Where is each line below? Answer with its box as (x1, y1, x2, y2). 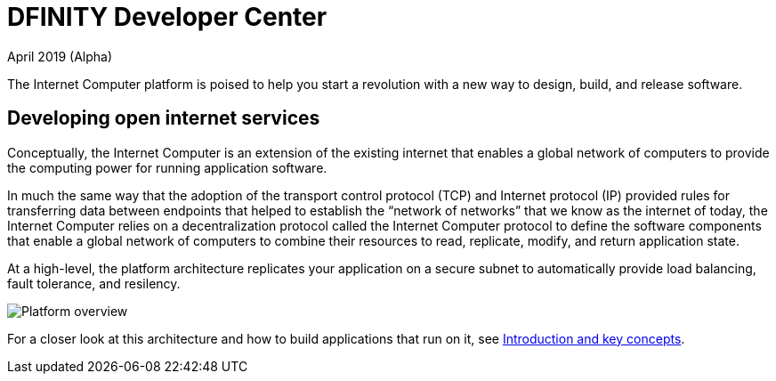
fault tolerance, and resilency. (7, 275, 181, 291)
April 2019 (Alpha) (7, 48, 113, 64)
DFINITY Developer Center (7, 2, 327, 32)
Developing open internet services (7, 107, 320, 130)
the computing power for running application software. (7, 159, 327, 175)
